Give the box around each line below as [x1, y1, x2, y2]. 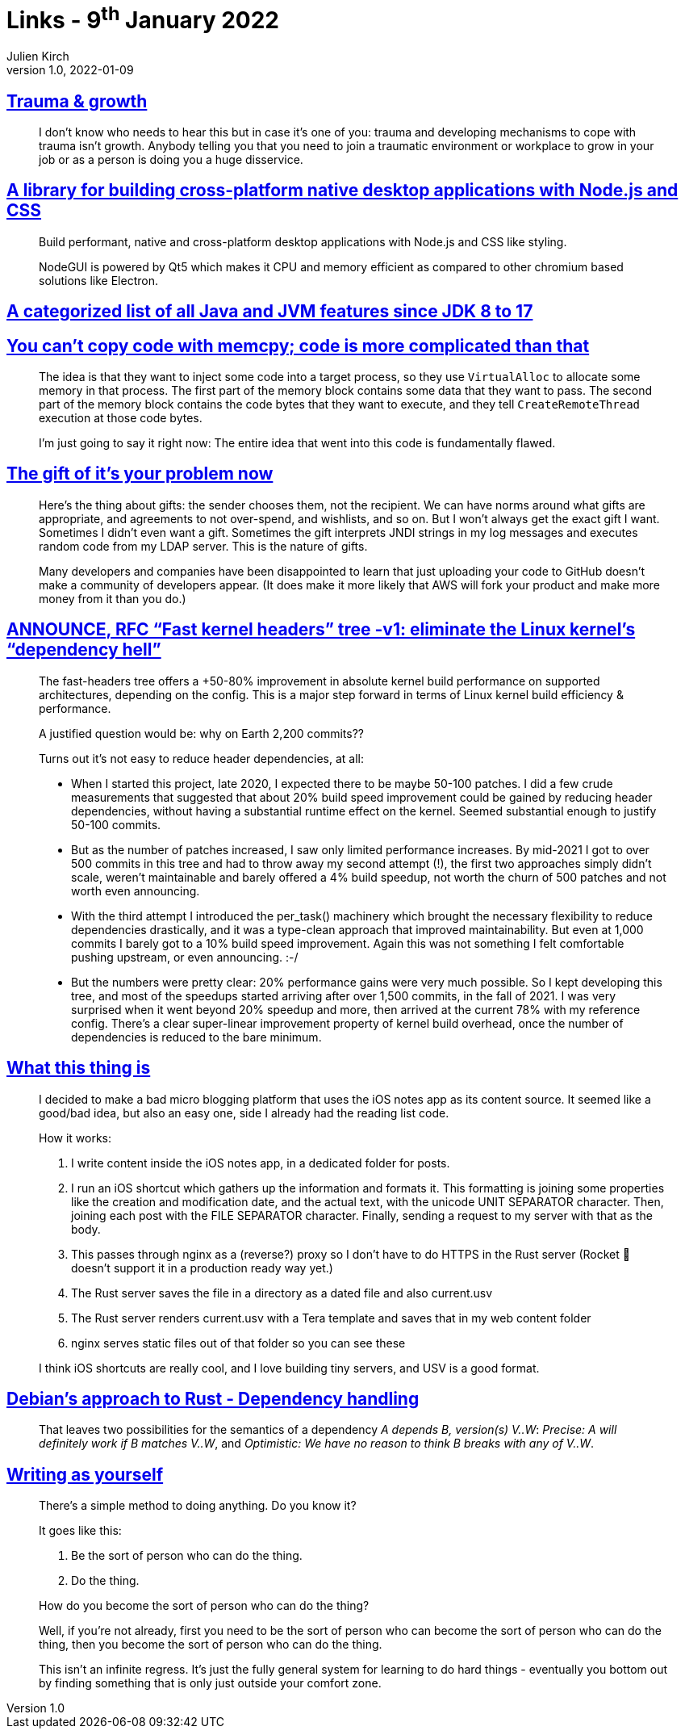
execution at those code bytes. [39, 411, 203, 425]
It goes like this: [39, 1523, 122, 1538]
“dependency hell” [6, 639, 161, 660]
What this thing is [6, 1058, 151, 1079]
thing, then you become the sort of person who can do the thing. [39, 1637, 382, 1652]
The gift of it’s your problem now [6, 463, 274, 484]
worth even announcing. [71, 883, 200, 898]
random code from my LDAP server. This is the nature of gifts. [39, 539, 368, 553]
